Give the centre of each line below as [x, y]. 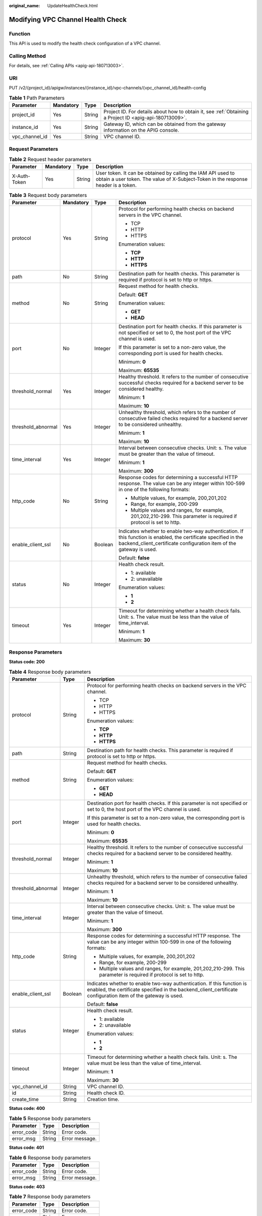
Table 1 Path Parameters [37, 98]
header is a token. [116, 185]
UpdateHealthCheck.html [73, 6]
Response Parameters [36, 652]
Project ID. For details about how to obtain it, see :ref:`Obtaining [176, 112]
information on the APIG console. [141, 130]
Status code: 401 [26, 1147]
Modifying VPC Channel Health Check [68, 19]
